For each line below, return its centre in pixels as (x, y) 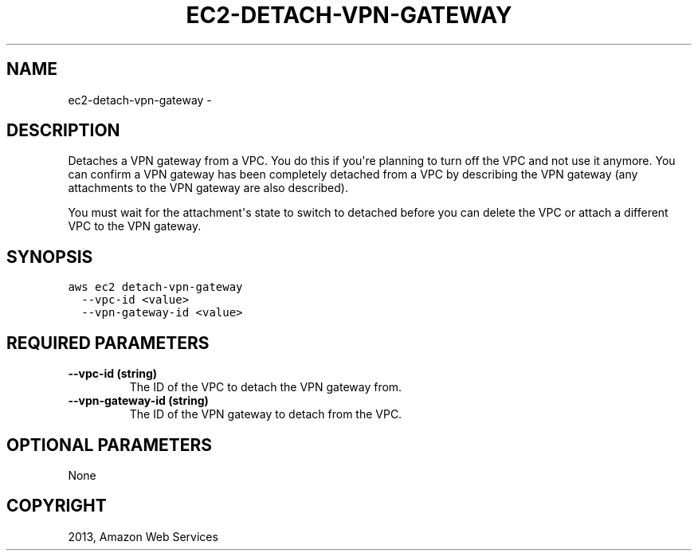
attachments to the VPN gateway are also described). (208, 188)
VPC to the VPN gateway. (135, 226)
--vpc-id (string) (113, 374)
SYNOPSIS (50, 257)
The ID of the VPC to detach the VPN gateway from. (266, 387)
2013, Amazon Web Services (143, 536)
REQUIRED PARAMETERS (108, 343)
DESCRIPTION (63, 131)
